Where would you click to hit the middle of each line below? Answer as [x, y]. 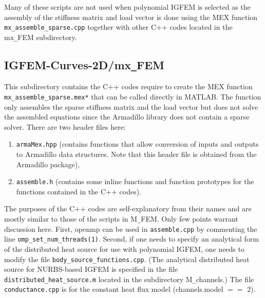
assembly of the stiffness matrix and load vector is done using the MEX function [131, 17]
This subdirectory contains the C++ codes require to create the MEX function [128, 86]
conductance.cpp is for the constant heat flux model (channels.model [114, 289]
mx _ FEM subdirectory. [41, 37]
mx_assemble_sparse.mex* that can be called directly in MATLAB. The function [133, 96]
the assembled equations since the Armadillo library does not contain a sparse [127, 117]
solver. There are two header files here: [65, 126]
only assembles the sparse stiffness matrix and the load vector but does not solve [131, 106]
